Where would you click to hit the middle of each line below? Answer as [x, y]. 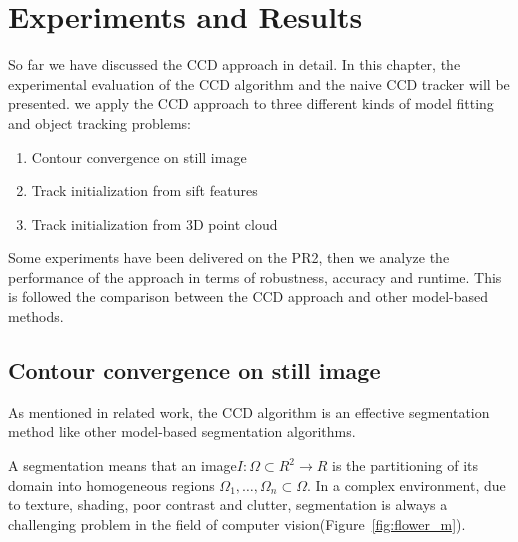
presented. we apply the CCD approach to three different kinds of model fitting [251, 103]
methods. [36, 316]
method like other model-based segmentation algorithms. [182, 431]
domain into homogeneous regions [111, 484]
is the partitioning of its [405, 465]
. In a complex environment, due [406, 484]
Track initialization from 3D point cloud [154, 223]
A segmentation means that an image [122, 465]
